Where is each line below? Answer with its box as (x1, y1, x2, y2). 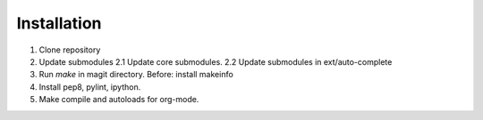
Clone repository (38, 44, 101, 55)
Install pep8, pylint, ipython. (38, 81, 141, 92)
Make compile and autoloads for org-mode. (38, 94, 199, 105)
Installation (16, 13, 102, 33)
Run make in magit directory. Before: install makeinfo (38, 69, 234, 80)
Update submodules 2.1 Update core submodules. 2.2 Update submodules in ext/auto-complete (38, 56, 393, 67)
